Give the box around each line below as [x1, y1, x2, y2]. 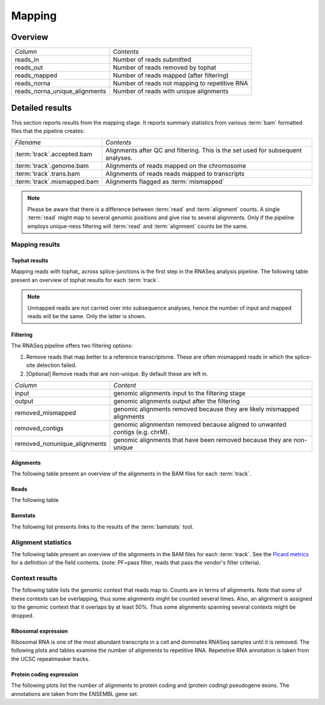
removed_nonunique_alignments [14, 440, 107, 448]
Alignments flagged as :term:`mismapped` [105, 178, 224, 186]
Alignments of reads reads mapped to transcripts [105, 169, 245, 178]
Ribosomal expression [11, 627, 69, 634]
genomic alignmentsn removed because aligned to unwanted [113, 421, 286, 428]
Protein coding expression [11, 671, 78, 678]
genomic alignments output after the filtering [113, 397, 240, 405]
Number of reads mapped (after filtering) [113, 71, 229, 80]
